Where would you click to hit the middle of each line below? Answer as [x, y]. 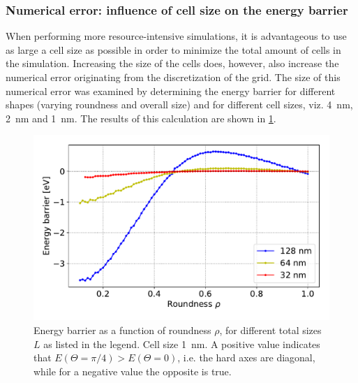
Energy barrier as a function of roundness [122, 330]
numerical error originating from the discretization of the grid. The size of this [173, 77]
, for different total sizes [270, 330]
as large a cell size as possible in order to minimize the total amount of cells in [173, 49]
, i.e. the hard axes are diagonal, [246, 357]
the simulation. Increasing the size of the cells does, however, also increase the [172, 63]
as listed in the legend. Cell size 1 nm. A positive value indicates [182, 344]
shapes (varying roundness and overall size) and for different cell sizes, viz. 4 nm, [179, 104]
